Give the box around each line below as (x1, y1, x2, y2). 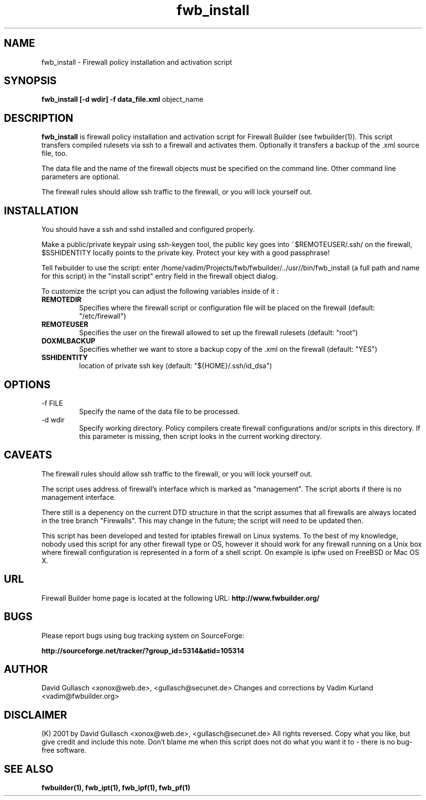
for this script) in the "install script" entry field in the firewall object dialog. (41, 272, 278, 281)
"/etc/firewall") (79, 312, 126, 321)
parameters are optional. (41, 172, 120, 181)
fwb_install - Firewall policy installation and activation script (41, 57, 232, 66)
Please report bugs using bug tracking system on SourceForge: (41, 631, 244, 640)
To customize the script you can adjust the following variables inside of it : (41, 287, 279, 296)
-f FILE (41, 399, 63, 407)
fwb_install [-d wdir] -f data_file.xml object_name (41, 95, 203, 104)
